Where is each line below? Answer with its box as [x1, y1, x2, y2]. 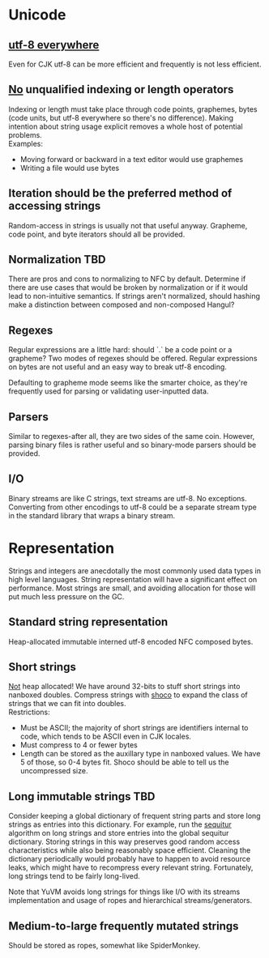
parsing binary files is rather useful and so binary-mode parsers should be [8, 440, 257, 450]
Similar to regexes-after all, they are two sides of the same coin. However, [8, 432, 255, 441]
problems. [8, 130, 42, 139]
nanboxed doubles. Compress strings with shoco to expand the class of [8, 690, 249, 700]
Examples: [8, 138, 43, 148]
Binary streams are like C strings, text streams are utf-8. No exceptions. [8, 493, 247, 503]
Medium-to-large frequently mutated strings [8, 919, 239, 933]
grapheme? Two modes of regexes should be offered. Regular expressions [8, 354, 258, 364]
